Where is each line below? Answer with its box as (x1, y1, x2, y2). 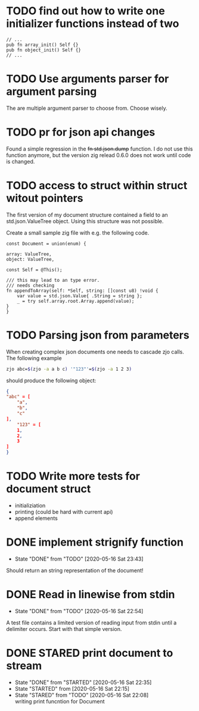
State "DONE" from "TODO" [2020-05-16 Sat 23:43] (14, 555, 144, 562)
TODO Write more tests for (6, 470, 140, 483)
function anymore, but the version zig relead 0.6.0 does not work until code (6, 151, 191, 159)
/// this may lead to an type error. (6, 277, 100, 283)
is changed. (6, 158, 35, 165)
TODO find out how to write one (6, 4, 165, 18)
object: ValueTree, (6, 256, 55, 262)
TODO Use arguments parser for (6, 72, 169, 86)
